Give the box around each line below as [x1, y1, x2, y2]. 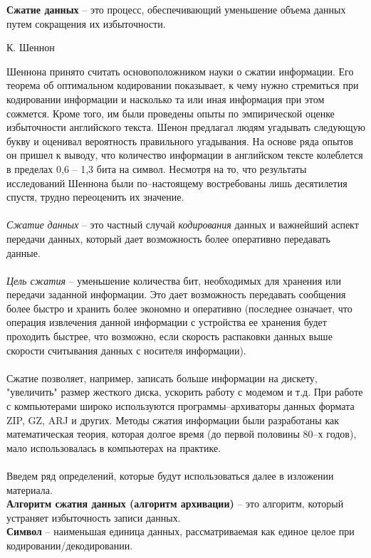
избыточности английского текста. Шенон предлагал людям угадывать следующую [6, 120, 365, 135]
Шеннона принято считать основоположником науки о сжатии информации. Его [6, 63, 354, 78]
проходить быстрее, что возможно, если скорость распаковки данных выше [6, 329, 333, 344]
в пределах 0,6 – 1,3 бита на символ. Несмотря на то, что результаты [6, 161, 307, 176]
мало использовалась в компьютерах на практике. [6, 440, 221, 455]
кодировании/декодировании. [6, 537, 133, 552]
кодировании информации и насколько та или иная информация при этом [6, 91, 325, 106]
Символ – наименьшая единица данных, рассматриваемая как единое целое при [6, 524, 355, 539]
